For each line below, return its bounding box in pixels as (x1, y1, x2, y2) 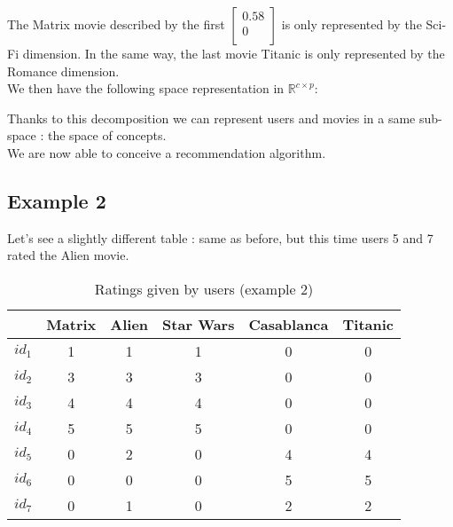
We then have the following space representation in (7, 79, 285, 98)
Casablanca (248, 313, 329, 334)
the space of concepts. (47, 126, 167, 145)
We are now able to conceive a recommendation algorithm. (7, 143, 326, 161)
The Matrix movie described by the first (7, 15, 225, 33)
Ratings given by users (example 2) (94, 278, 314, 299)
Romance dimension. (7, 61, 120, 80)
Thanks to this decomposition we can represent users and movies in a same (7, 108, 416, 127)
